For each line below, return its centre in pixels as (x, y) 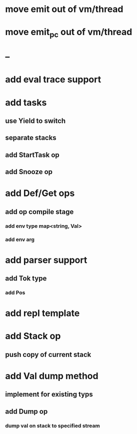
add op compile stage (39, 212)
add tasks (26, 102)
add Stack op (33, 336)
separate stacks (31, 138)
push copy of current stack (48, 354)
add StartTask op (32, 155)
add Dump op (26, 411)
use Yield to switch (35, 121)
